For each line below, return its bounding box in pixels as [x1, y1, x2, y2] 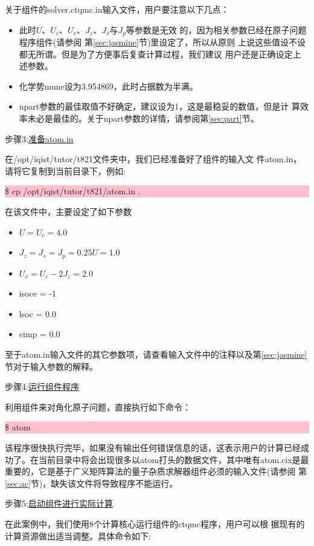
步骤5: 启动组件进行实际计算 [5, 497, 113, 510]
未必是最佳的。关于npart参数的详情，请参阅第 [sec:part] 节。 [27, 112, 259, 125]
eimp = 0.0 [19, 327, 60, 340]
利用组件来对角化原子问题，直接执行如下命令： [5, 400, 191, 413]
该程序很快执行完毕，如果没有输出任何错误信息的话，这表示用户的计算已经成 [5, 441, 309, 453]
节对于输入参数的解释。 [5, 360, 98, 372]
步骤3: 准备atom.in [5, 132, 74, 145]
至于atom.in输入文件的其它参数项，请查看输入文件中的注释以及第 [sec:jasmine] [5, 348, 307, 360]
